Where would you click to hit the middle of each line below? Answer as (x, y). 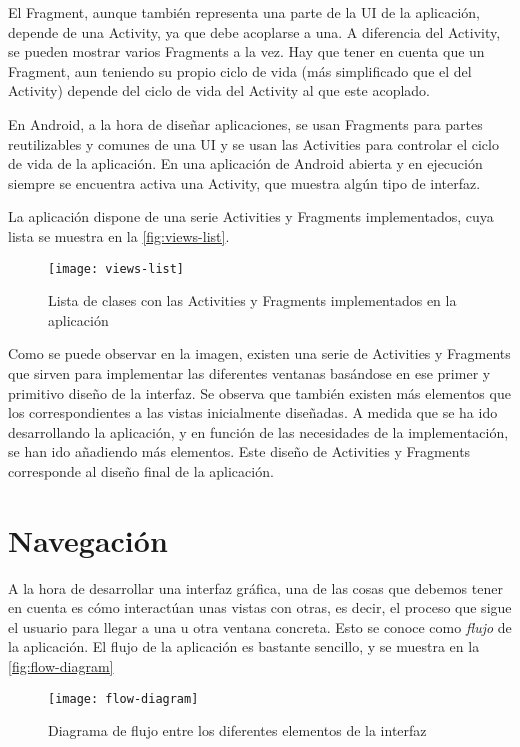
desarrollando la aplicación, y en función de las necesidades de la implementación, (258, 431)
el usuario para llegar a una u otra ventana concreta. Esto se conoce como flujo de (260, 626)
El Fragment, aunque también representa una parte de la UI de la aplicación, (244, 12)
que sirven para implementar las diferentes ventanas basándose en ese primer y (249, 372)
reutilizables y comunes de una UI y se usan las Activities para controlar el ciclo (253, 143)
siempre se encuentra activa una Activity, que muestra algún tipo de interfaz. (244, 182)
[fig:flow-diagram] (61, 666)
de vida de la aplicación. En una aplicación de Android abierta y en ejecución (245, 163)
